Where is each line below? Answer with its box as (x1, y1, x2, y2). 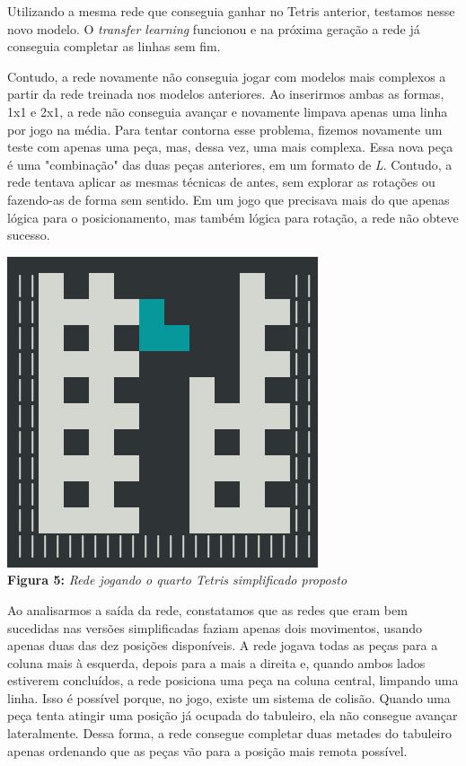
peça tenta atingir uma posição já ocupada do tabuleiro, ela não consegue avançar (7, 706, 458, 725)
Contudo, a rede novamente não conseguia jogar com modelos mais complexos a (7, 66, 446, 85)
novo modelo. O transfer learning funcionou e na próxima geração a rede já (7, 19, 420, 38)
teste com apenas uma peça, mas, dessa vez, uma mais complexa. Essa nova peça (7, 137, 453, 156)
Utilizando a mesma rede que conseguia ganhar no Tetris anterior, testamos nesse (7, 2, 455, 20)
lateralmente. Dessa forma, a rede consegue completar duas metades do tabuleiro (7, 724, 452, 743)
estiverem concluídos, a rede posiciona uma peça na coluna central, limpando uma (7, 671, 459, 690)
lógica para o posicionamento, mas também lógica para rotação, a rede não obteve (7, 207, 459, 226)
